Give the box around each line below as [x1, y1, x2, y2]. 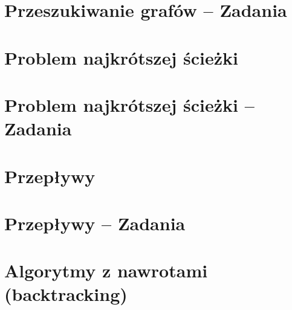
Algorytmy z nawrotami [4, 258, 208, 283]
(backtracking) [4, 282, 128, 306]
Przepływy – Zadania [4, 210, 186, 235]
